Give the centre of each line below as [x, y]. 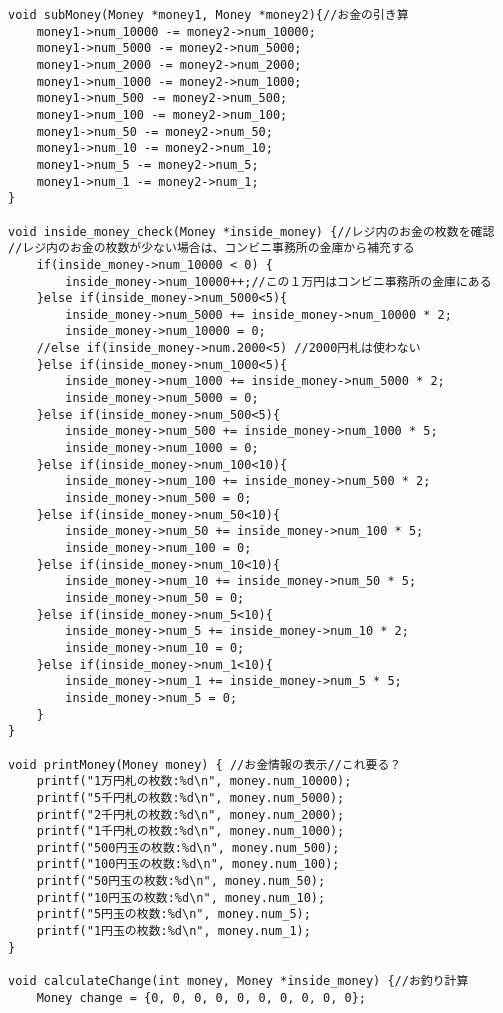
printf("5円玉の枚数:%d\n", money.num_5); [173, 914]
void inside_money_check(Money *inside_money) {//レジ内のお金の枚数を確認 [251, 231]
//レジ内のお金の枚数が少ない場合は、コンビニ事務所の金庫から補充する [211, 248]
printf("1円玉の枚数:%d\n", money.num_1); [173, 931]
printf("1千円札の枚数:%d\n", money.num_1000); [190, 831]
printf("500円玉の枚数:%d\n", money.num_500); [188, 847]
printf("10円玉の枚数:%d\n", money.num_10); [181, 897]
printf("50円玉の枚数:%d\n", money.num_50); [181, 881]
